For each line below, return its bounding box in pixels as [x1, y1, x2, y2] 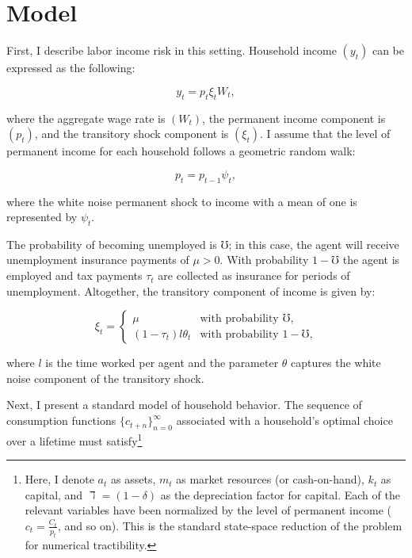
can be [372, 42, 404, 59]
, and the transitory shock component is [34, 125, 229, 142]
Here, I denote [25, 471, 94, 487]
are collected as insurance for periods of [158, 267, 350, 284]
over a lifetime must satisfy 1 [6, 430, 143, 449]
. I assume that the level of [259, 125, 391, 142]
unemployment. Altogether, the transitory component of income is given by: [6, 282, 376, 299]
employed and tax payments [6, 267, 143, 284]
